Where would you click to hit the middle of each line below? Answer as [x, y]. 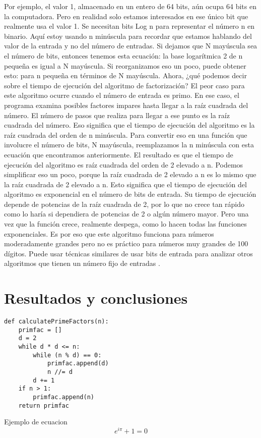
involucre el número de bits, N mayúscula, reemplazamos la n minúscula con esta [129, 145]
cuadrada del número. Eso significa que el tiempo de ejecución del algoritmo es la [129, 125]
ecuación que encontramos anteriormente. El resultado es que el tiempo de [119, 154]
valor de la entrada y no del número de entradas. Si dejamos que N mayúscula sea [131, 46]
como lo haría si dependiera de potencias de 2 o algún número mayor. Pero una [126, 214]
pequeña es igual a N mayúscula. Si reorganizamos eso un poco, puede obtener [125, 65]
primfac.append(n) [63, 397]
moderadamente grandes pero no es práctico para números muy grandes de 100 [126, 243]
